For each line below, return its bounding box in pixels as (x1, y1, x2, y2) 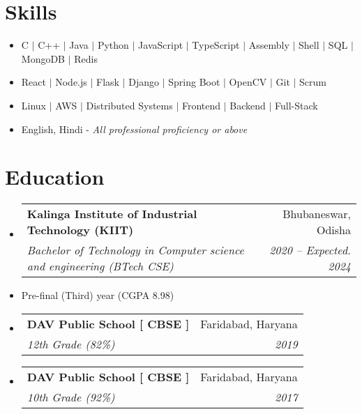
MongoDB (21, 51, 66, 66)
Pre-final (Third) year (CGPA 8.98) (21, 288, 174, 302)
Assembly (248, 38, 289, 52)
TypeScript (192, 38, 240, 52)
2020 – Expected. (269, 242, 351, 259)
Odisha (317, 222, 351, 238)
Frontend (181, 98, 221, 112)
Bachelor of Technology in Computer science (27, 242, 244, 259)
